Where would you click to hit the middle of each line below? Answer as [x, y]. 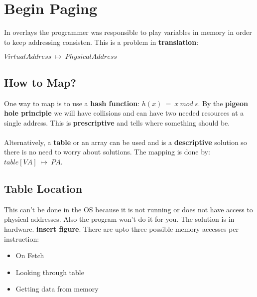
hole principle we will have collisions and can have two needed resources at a [124, 113]
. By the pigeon [223, 103]
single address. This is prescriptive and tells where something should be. [117, 122]
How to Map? [40, 82]
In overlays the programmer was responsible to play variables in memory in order [128, 32]
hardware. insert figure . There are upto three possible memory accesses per [121, 229]
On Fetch [30, 255]
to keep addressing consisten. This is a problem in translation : [101, 42]
